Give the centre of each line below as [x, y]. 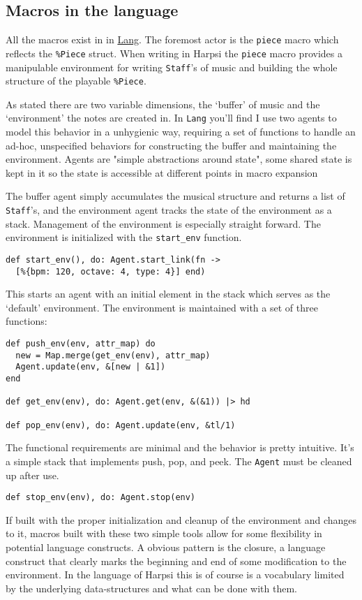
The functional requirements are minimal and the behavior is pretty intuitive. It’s [180, 447]
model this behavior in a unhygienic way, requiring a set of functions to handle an [181, 132]
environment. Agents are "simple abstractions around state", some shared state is [179, 159]
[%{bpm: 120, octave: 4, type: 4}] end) [111, 271]
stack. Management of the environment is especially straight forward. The [163, 223]
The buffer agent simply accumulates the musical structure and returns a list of [175, 196]
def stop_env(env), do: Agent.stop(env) [101, 498]
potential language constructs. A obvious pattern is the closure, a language [166, 547]
